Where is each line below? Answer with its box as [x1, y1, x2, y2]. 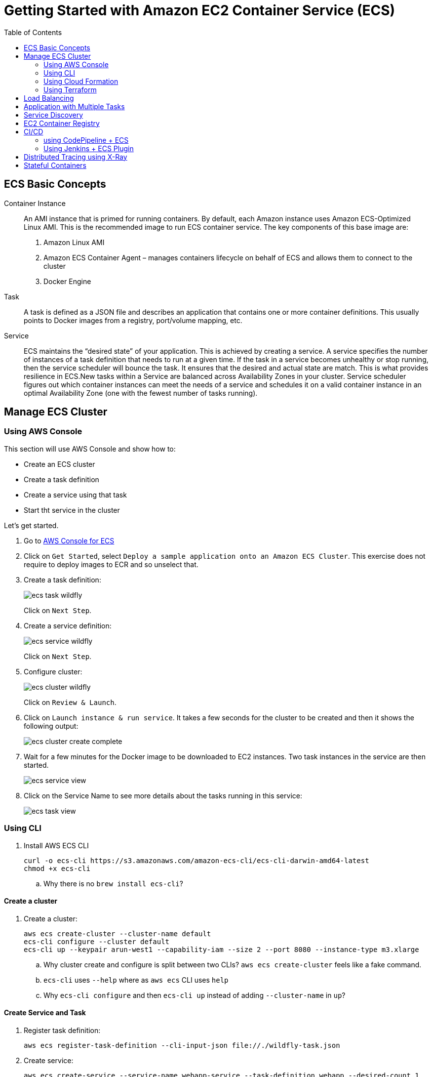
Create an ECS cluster [24, 459, 95, 468]
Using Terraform [43, 85, 97, 94]
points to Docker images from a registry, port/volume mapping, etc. [24, 316, 242, 325]
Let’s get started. [4, 521, 59, 530]
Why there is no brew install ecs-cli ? [43, 879, 183, 888]
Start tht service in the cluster [24, 505, 120, 514]
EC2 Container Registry [24, 119, 100, 127]
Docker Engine [43, 277, 91, 286]
